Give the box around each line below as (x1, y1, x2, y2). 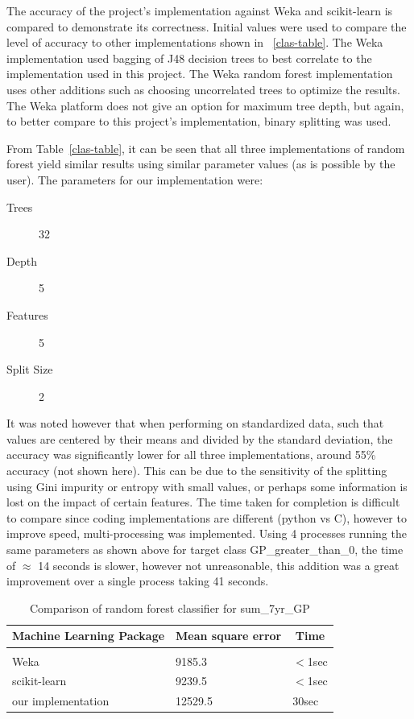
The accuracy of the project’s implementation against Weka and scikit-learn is (6, 2, 393, 19)
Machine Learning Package (12, 627, 165, 644)
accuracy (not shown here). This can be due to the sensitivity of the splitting (6, 462, 387, 479)
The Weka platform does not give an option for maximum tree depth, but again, (6, 97, 404, 114)
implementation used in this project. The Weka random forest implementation (6, 65, 393, 82)
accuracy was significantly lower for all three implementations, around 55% (6, 446, 376, 463)
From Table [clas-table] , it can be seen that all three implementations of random (6, 139, 405, 156)
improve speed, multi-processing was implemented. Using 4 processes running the (6, 525, 407, 542)
